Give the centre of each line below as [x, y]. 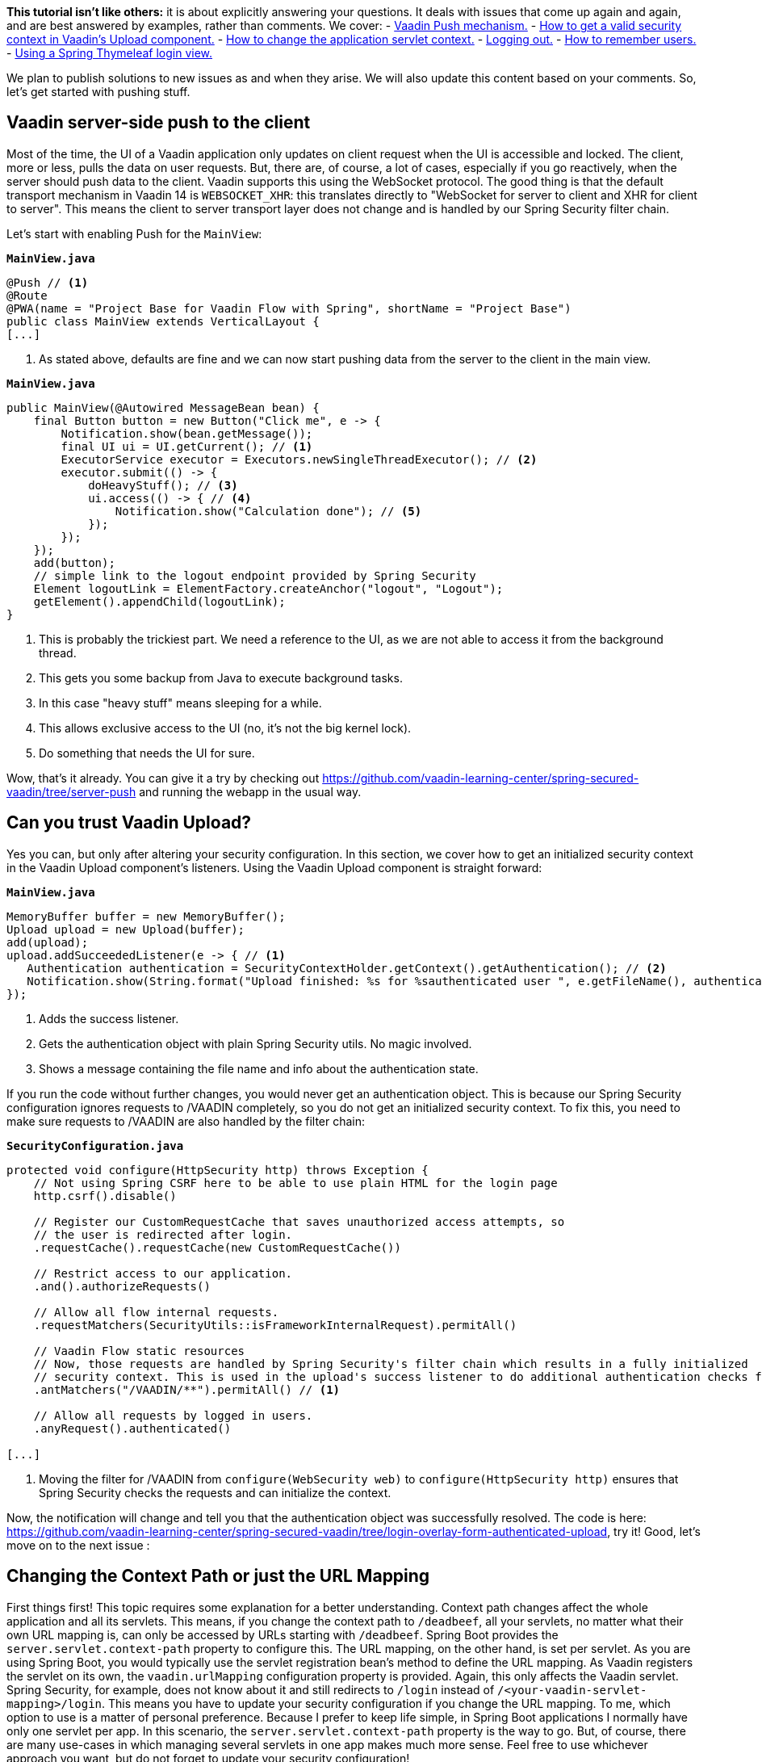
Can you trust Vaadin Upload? [129, 823]
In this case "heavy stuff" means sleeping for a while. [180, 703]
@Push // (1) [48, 282]
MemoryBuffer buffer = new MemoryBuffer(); [146, 916]
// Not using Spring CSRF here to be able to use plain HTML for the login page [295, 1183]
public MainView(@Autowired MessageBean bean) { [163, 407]
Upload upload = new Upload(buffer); [126, 929]
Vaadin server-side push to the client [159, 123]
